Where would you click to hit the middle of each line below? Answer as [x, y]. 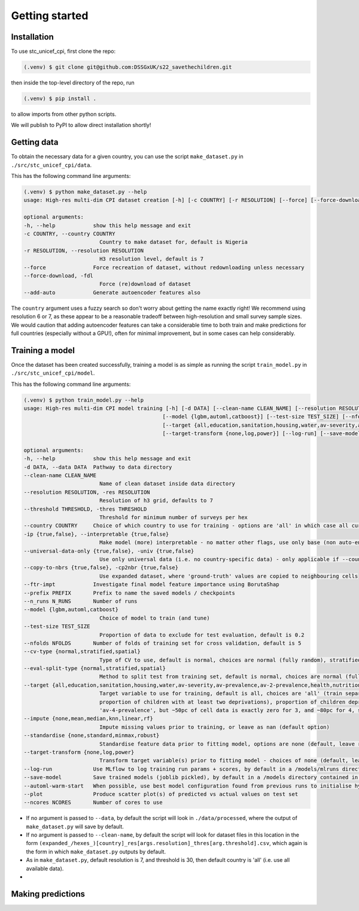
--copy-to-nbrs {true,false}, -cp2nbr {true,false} [101, 568]
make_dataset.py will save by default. [75, 826]
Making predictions [48, 894]
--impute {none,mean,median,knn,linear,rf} [89, 719]
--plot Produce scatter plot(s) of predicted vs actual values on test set [161, 794]
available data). [45, 868]
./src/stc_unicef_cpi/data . [51, 165]
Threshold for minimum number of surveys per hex [174, 518]
